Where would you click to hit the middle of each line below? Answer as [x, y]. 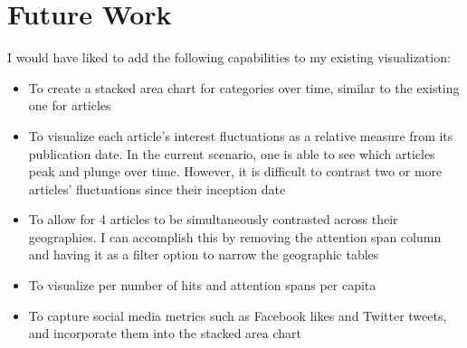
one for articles [70, 105]
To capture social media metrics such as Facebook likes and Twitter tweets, [238, 315]
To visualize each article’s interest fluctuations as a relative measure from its [241, 135]
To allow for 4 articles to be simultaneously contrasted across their [213, 219]
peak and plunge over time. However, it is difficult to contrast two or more [235, 171]
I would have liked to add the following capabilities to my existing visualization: [229, 57]
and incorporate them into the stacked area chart [165, 333]
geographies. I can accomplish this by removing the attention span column [235, 236]
